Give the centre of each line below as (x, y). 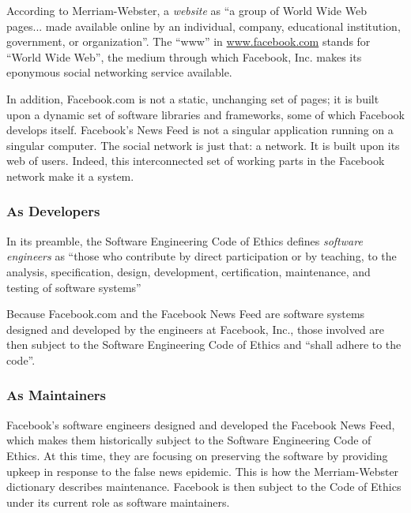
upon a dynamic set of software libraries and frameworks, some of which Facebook (205, 114)
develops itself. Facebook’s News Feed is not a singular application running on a (200, 130)
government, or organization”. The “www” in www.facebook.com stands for (189, 41)
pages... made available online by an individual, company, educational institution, (204, 26)
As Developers (53, 211)
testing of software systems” (74, 287)
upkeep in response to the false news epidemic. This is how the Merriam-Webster (203, 471)
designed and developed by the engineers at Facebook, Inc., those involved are (196, 329)
